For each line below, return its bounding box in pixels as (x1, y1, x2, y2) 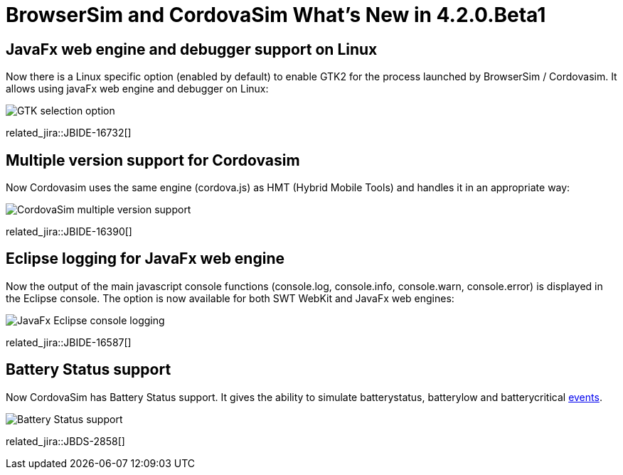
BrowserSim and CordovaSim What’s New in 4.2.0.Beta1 (6, 3, 546, 27)
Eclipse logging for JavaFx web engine (6, 250, 284, 268)
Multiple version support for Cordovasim (6, 151, 300, 169)
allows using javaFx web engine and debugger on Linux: (6, 82, 269, 95)
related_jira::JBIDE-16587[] (6, 336, 132, 348)
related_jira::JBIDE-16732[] (6, 127, 132, 139)
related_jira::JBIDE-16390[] (6, 225, 132, 238)
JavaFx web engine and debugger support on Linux (6, 40, 378, 58)
